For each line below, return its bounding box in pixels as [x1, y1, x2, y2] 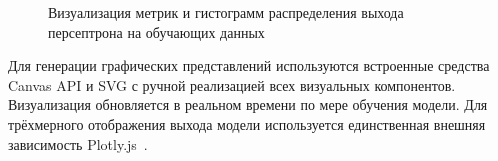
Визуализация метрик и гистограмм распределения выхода [48, 2, 404, 22]
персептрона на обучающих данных [48, 21, 265, 42]
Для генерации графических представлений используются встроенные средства [8, 55, 490, 76]
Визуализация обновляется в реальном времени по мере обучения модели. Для [8, 94, 488, 115]
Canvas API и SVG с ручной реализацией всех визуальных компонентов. [8, 74, 456, 95]
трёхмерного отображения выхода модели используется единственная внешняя [8, 113, 486, 134]
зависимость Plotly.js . [8, 133, 148, 154]
